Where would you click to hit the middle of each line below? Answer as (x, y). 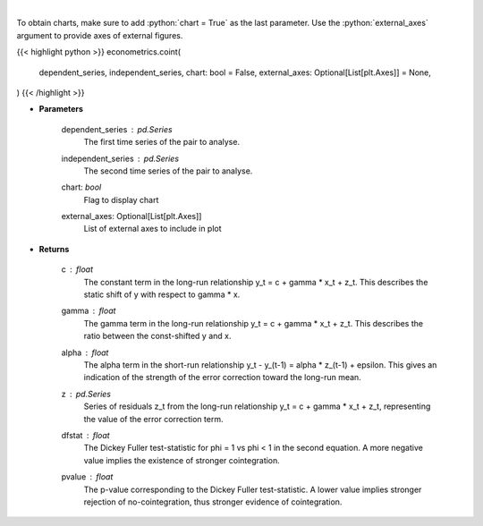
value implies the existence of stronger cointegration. (182, 460)
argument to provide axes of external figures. (100, 35)
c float (77, 269)
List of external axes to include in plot (153, 229)
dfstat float (86, 435)
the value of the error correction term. (153, 419)
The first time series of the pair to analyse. (162, 142)
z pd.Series (86, 394)
